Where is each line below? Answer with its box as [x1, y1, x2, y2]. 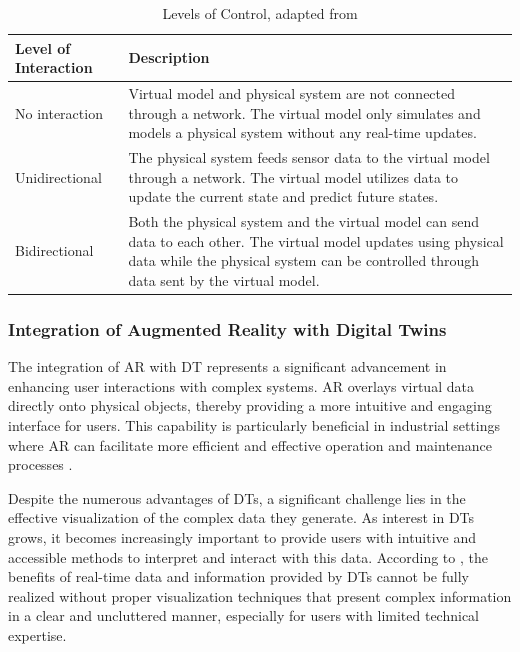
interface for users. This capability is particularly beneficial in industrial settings [8, 414, 500, 435]
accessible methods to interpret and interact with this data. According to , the [8, 546, 488, 567]
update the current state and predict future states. [128, 186, 439, 207]
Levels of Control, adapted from [162, 3, 358, 23]
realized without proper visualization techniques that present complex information [8, 585, 512, 606]
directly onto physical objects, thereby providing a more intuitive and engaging [8, 395, 492, 416]
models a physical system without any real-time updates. [128, 122, 477, 143]
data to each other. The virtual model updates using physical [128, 230, 504, 251]
